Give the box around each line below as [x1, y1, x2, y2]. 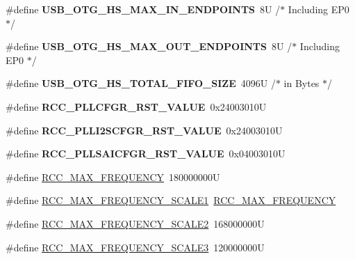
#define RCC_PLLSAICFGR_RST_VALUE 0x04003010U [6, 146, 286, 161]
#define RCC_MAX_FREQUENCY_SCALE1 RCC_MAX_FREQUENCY [6, 193, 336, 207]
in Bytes [283, 76, 320, 91]
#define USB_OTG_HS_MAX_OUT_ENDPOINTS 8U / [6, 39, 292, 54]
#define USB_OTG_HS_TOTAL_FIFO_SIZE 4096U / [6, 76, 276, 91]
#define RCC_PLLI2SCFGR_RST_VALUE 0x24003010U [6, 123, 283, 137]
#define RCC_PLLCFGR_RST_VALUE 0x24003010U [6, 99, 267, 113]
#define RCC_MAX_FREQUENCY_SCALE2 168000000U [6, 216, 265, 230]
